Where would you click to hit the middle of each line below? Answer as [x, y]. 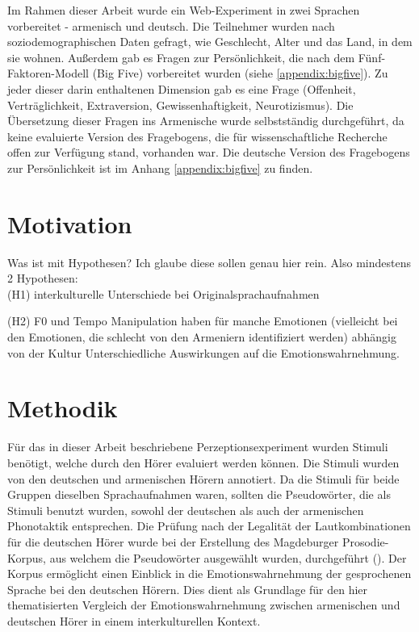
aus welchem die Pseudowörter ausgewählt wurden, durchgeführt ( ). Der [228, 557]
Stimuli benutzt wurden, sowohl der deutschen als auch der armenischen [186, 510]
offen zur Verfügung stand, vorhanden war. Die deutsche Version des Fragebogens [209, 152]
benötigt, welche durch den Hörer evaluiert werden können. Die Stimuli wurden [203, 462]
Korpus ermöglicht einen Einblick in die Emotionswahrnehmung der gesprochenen [209, 573]
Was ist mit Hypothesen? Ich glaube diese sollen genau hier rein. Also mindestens [209, 262]
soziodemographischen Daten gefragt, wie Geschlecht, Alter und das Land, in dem [210, 42]
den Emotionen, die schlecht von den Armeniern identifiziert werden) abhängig [202, 337]
